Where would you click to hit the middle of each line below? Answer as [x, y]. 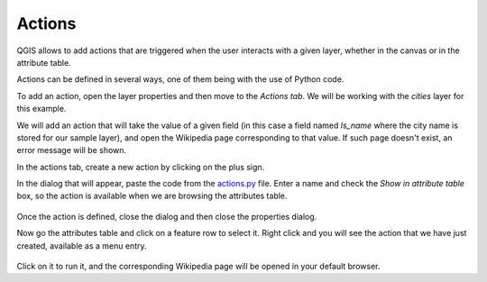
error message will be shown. [71, 150]
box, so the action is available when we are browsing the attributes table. [152, 196]
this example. [41, 109]
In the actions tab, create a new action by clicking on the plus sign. [141, 167]
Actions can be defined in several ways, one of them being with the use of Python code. [180, 79]
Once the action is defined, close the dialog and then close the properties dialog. [167, 216]
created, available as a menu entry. [82, 246]
